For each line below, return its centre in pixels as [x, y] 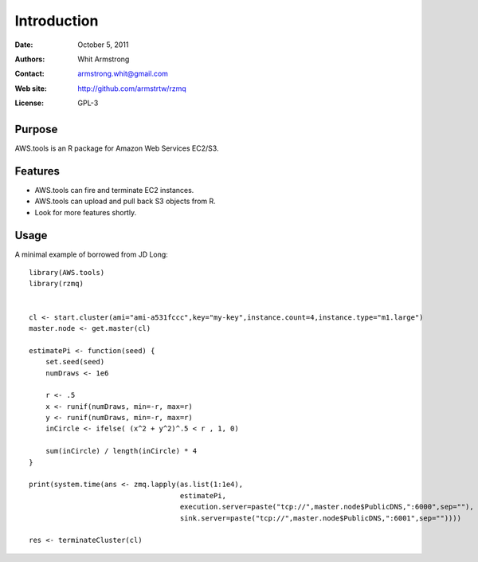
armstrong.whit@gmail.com [123, 74]
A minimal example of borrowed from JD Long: [92, 254]
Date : [24, 45]
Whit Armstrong [104, 59]
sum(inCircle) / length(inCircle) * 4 [121, 451]
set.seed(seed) [75, 362]
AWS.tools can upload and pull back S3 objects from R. [125, 201]
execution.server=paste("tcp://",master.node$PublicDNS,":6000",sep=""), [327, 507]
